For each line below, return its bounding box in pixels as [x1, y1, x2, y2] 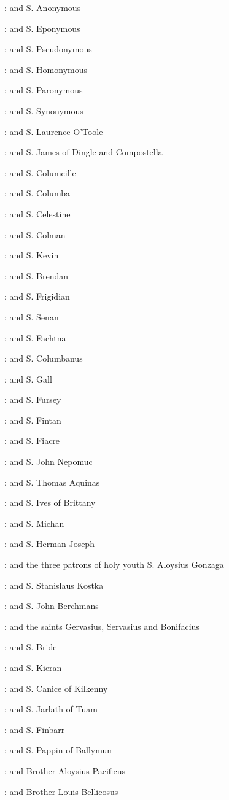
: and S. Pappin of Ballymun [4, 744, 112, 756]
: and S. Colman [4, 228, 66, 241]
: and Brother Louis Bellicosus [4, 785, 118, 798]
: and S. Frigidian [4, 290, 70, 303]
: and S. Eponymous [4, 21, 80, 34]
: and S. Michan [4, 516, 64, 529]
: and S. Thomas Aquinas [4, 475, 100, 488]
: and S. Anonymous [4, 1, 81, 14]
